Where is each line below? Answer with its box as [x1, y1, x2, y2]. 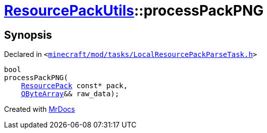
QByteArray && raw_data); [21, 90, 119, 98]
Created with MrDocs [4, 105, 75, 114]
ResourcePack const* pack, [21, 82, 128, 90]
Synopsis [4, 28, 52, 41]
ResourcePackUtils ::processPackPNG [4, 2, 264, 19]
